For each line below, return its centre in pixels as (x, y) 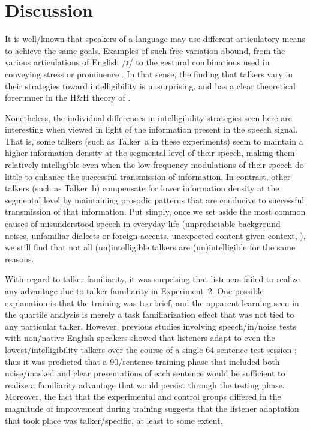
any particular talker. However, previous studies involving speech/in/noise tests (151, 326)
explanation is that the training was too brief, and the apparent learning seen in (152, 302)
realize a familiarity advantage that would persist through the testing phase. (145, 384)
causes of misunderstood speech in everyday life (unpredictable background (143, 224)
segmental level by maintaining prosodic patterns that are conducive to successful (155, 200)
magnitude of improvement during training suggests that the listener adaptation (152, 408)
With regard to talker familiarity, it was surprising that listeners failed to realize (152, 279)
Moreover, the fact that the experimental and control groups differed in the (143, 396)
